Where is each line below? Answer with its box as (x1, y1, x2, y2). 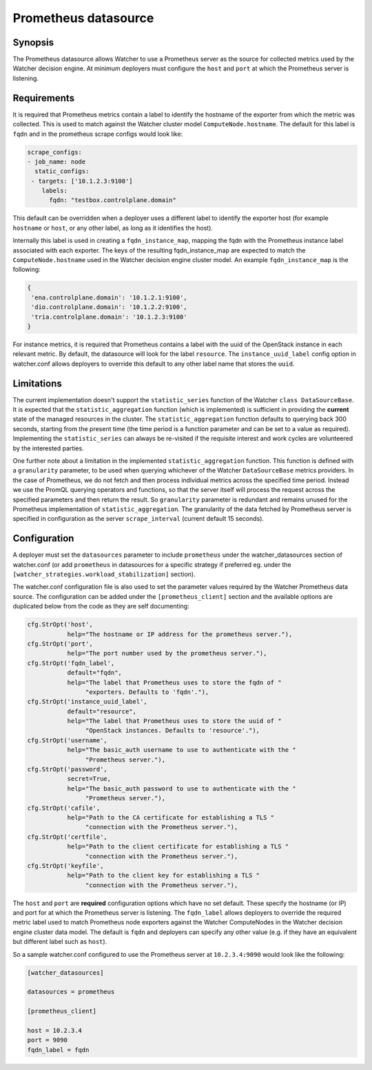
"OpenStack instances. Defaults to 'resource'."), (85, 726, 260, 735)
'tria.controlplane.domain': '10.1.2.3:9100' (31, 313, 187, 321)
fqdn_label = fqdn (27, 1046, 90, 1053)
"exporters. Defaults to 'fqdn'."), (85, 688, 209, 696)
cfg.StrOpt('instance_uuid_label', (27, 697, 147, 706)
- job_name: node (27, 157, 86, 166)
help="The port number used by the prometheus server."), (67, 649, 267, 657)
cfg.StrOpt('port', (27, 640, 93, 648)
